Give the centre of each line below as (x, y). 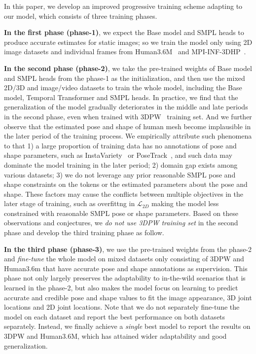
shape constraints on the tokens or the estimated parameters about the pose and (126, 184)
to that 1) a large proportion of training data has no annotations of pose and (120, 145)
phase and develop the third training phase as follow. (84, 232)
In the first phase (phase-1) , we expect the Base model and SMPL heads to (124, 32)
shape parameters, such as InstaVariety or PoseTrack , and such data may (118, 155)
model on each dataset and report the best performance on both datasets (115, 316)
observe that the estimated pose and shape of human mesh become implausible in (128, 126)
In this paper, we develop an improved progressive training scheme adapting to (123, 6)
